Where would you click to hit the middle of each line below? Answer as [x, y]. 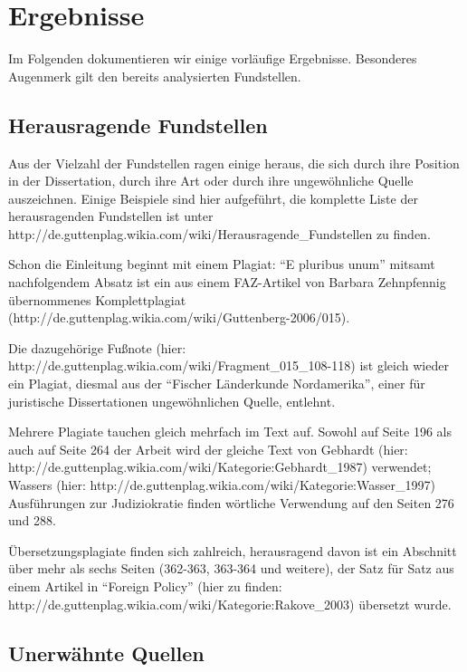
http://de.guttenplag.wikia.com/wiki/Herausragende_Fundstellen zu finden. [219, 233]
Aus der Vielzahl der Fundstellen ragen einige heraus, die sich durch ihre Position [234, 163]
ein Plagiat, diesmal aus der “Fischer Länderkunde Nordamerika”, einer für [217, 384]
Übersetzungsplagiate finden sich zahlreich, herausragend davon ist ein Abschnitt [233, 550]
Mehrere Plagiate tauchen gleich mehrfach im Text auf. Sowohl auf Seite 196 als [230, 432]
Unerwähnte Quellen [106, 653]
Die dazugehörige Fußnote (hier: [97, 347]
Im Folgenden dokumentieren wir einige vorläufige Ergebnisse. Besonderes [213, 58]
